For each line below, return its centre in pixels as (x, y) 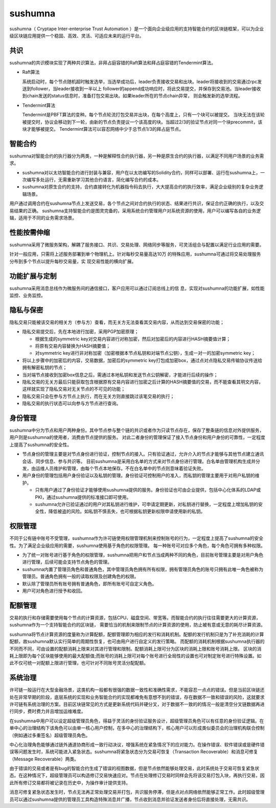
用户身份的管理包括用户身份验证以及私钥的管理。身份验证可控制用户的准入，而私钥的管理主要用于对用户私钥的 (139, 476)
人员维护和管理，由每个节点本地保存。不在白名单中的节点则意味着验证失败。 (125, 469)
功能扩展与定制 (33, 276)
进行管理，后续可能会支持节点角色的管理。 (67, 562)
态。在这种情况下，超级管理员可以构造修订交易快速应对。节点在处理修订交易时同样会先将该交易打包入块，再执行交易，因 (137, 775)
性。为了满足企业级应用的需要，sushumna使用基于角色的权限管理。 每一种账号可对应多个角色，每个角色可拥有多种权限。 (137, 546)
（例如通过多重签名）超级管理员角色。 (50, 735)
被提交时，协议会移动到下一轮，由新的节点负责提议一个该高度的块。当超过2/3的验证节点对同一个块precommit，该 (142, 122)
